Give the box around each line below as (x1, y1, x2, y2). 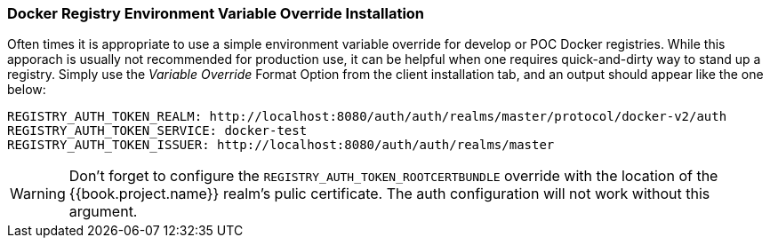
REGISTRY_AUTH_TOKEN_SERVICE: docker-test (7, 123, 308, 138)
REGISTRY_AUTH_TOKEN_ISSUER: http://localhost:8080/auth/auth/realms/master (7, 138, 555, 153)
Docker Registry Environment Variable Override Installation (7, 4, 425, 22)
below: (7, 82, 46, 98)
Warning (10, 185, 66, 203)
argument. (68, 202, 138, 221)
